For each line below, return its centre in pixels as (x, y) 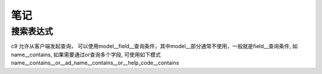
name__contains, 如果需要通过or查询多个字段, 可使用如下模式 (86, 54)
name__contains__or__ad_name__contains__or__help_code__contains (95, 63)
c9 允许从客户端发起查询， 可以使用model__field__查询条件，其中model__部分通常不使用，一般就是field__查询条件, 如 (154, 46)
